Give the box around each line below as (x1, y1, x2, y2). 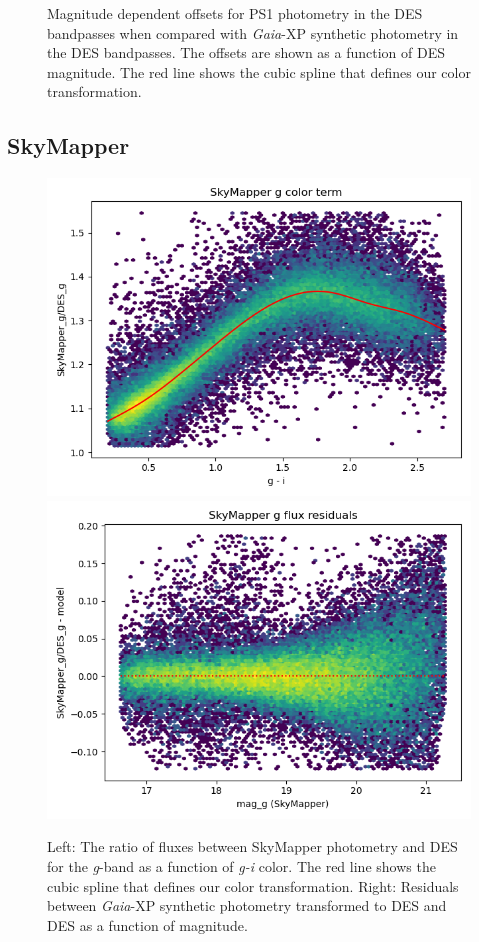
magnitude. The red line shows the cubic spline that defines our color (47, 61, 471, 82)
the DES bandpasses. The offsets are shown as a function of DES (47, 42, 446, 63)
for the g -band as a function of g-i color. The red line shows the (47, 855, 436, 876)
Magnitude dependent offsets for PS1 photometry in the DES (47, 3, 423, 23)
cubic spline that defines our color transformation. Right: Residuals (47, 875, 459, 896)
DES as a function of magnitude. (47, 914, 248, 935)
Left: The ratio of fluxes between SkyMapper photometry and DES (47, 836, 458, 857)
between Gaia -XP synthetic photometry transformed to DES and (47, 895, 447, 916)
